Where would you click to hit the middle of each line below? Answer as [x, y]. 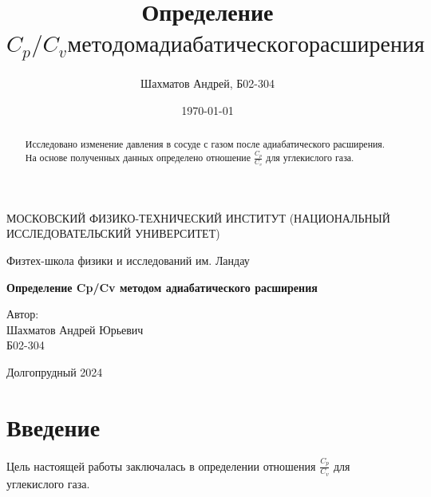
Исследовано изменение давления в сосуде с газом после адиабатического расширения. [205, 144]
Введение [53, 426]
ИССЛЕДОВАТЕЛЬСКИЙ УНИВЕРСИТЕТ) [113, 233]
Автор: [23, 314]
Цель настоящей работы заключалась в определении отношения [161, 465]
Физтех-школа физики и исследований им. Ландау [128, 260]
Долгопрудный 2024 [55, 371]
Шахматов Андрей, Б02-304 [208, 83]
